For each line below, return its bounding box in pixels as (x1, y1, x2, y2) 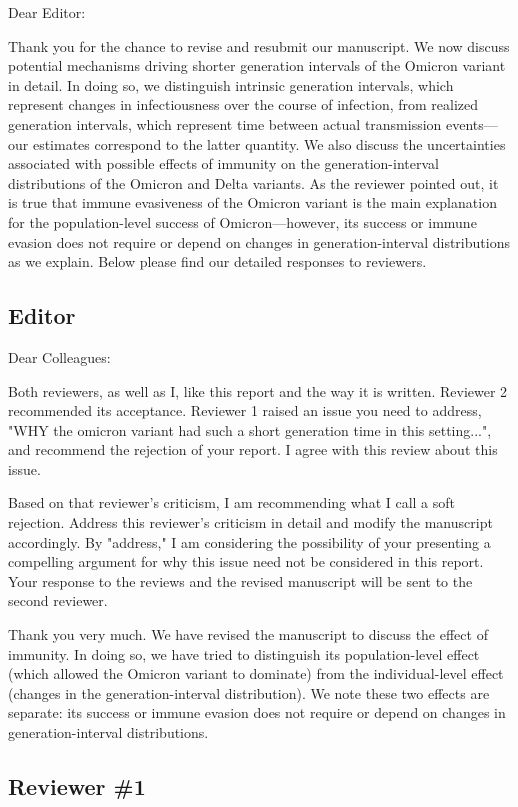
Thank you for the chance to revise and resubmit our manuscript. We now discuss (8, 35, 510, 56)
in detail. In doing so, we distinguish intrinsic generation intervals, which (8, 74, 454, 95)
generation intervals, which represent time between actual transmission (8, 113, 442, 134)
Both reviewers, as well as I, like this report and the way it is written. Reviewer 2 (8, 380, 508, 401)
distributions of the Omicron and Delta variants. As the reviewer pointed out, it (8, 172, 499, 193)
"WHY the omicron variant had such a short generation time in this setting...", (8, 419, 492, 440)
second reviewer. (8, 590, 108, 611)
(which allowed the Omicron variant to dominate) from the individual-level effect (8, 663, 504, 684)
